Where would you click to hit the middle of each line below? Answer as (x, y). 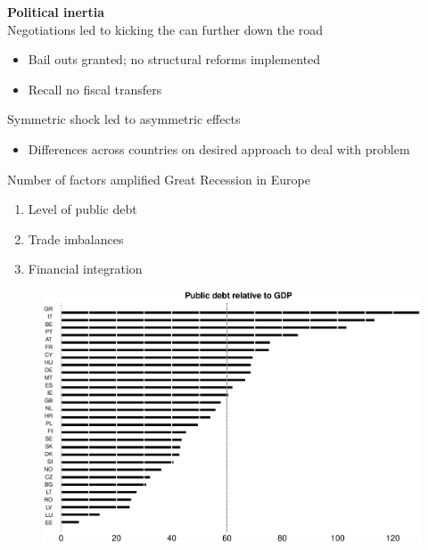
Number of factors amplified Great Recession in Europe (159, 179)
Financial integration (85, 269)
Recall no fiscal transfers (95, 89)
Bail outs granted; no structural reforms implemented (174, 59)
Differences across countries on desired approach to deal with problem (219, 148)
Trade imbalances (76, 238)
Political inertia (56, 12)
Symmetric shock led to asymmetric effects (124, 119)
